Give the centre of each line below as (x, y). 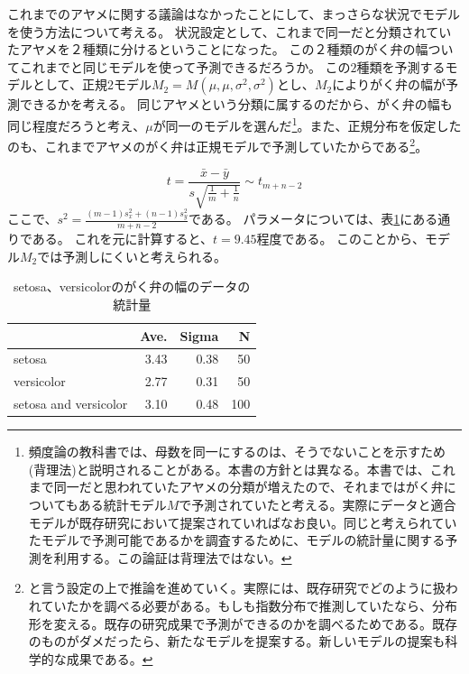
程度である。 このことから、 (341, 239)
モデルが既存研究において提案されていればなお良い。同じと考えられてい (243, 522)
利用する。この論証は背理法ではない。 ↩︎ (173, 557)
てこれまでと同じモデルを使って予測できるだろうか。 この (179, 66)
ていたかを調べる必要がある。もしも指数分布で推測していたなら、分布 (249, 605)
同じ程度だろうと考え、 (77, 125)
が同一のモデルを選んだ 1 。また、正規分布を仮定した (307, 124)
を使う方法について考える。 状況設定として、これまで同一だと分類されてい (230, 31)
